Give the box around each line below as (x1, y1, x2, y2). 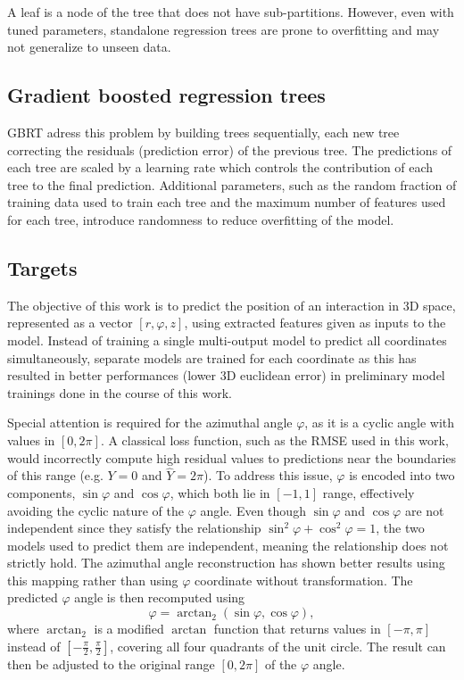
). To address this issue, (203, 466, 333, 485)
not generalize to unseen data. (7, 37, 171, 56)
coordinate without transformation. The (195, 570, 413, 589)
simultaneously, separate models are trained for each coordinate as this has (7, 348, 417, 367)
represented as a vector (7, 313, 133, 332)
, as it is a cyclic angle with (304, 413, 455, 432)
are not (404, 501, 444, 519)
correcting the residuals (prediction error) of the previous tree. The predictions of (7, 140, 452, 159)
